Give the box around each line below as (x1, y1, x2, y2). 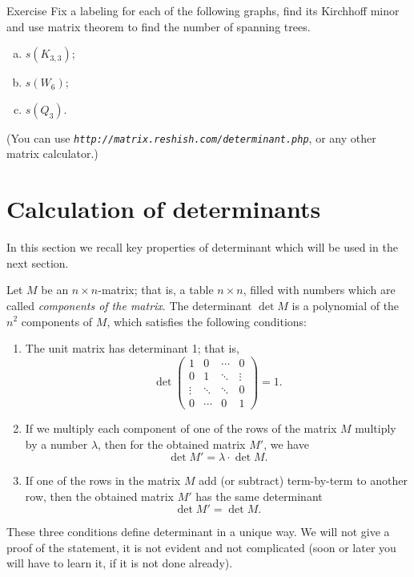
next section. (6, 254, 69, 271)
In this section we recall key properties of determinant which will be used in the (6, 239, 398, 256)
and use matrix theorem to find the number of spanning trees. (6, 18, 311, 34)
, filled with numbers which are (243, 281, 396, 298)
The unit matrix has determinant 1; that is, (25, 340, 239, 357)
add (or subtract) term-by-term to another (199, 472, 408, 489)
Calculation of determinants (6, 192, 321, 225)
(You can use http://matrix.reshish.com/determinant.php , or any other (6, 129, 376, 146)
